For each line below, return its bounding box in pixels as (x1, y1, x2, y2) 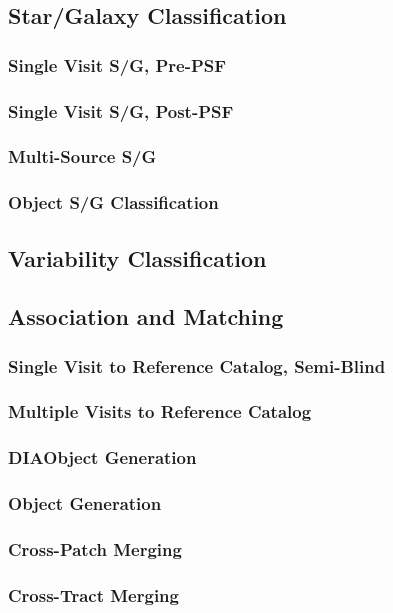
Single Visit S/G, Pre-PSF (8, 52, 227, 77)
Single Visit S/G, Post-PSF (8, 98, 234, 123)
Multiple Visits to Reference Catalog (8, 399, 312, 424)
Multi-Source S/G (8, 144, 157, 169)
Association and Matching (8, 301, 284, 332)
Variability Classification (8, 242, 267, 273)
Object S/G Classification (8, 190, 219, 215)
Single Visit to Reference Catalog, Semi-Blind (8, 353, 386, 378)
